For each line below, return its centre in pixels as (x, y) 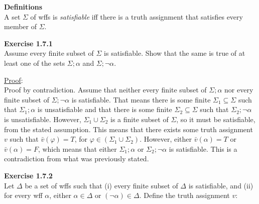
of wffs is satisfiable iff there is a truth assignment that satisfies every (137, 16)
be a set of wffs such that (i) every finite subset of (101, 185)
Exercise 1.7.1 (28, 43)
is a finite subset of (139, 119)
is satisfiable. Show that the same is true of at (175, 53)
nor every (239, 90)
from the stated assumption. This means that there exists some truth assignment (128, 129)
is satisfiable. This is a (203, 148)
